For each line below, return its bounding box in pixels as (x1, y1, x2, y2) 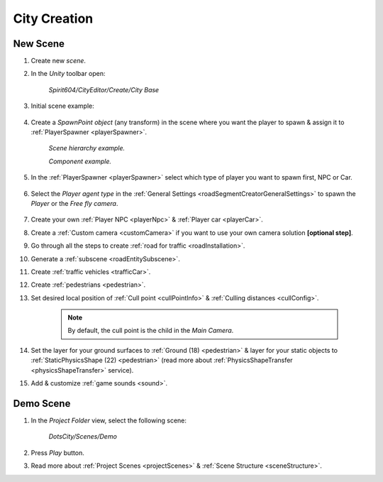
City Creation (13, 11, 94, 26)
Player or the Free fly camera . (30, 199, 118, 207)
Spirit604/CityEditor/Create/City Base (48, 85, 160, 94)
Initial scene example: (30, 102, 95, 110)
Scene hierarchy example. (48, 144, 126, 153)
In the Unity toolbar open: (30, 70, 106, 78)
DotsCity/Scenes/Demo (48, 432, 117, 441)
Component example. (48, 157, 111, 165)
